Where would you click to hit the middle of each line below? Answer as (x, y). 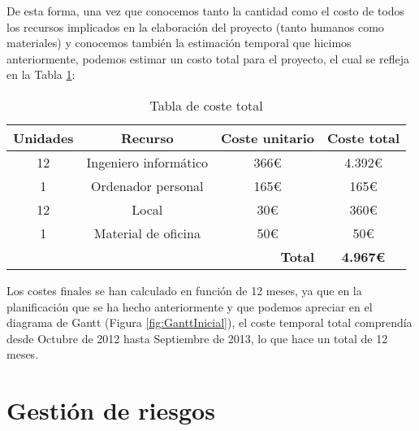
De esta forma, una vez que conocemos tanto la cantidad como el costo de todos (206, 11)
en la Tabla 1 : (41, 74)
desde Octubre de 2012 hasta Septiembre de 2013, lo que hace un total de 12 (197, 338)
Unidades (43, 137)
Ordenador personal (147, 185)
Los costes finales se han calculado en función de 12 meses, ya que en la (184, 290)
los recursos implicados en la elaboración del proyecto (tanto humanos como (195, 26)
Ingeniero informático (147, 162)
